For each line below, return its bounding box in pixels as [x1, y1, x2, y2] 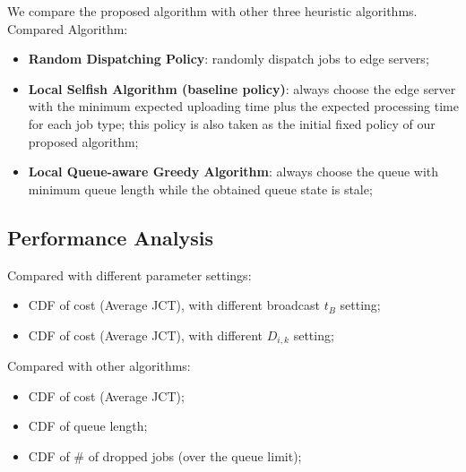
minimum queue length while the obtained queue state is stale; [28, 179, 373, 198]
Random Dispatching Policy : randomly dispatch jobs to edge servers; [28, 49, 429, 68]
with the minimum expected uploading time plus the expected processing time [28, 97, 459, 116]
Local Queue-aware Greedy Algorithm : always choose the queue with [28, 162, 439, 181]
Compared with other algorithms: [7, 356, 191, 375]
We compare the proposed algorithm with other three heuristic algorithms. [7, 2, 418, 20]
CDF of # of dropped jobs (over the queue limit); [28, 446, 302, 465]
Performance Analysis [7, 223, 213, 251]
